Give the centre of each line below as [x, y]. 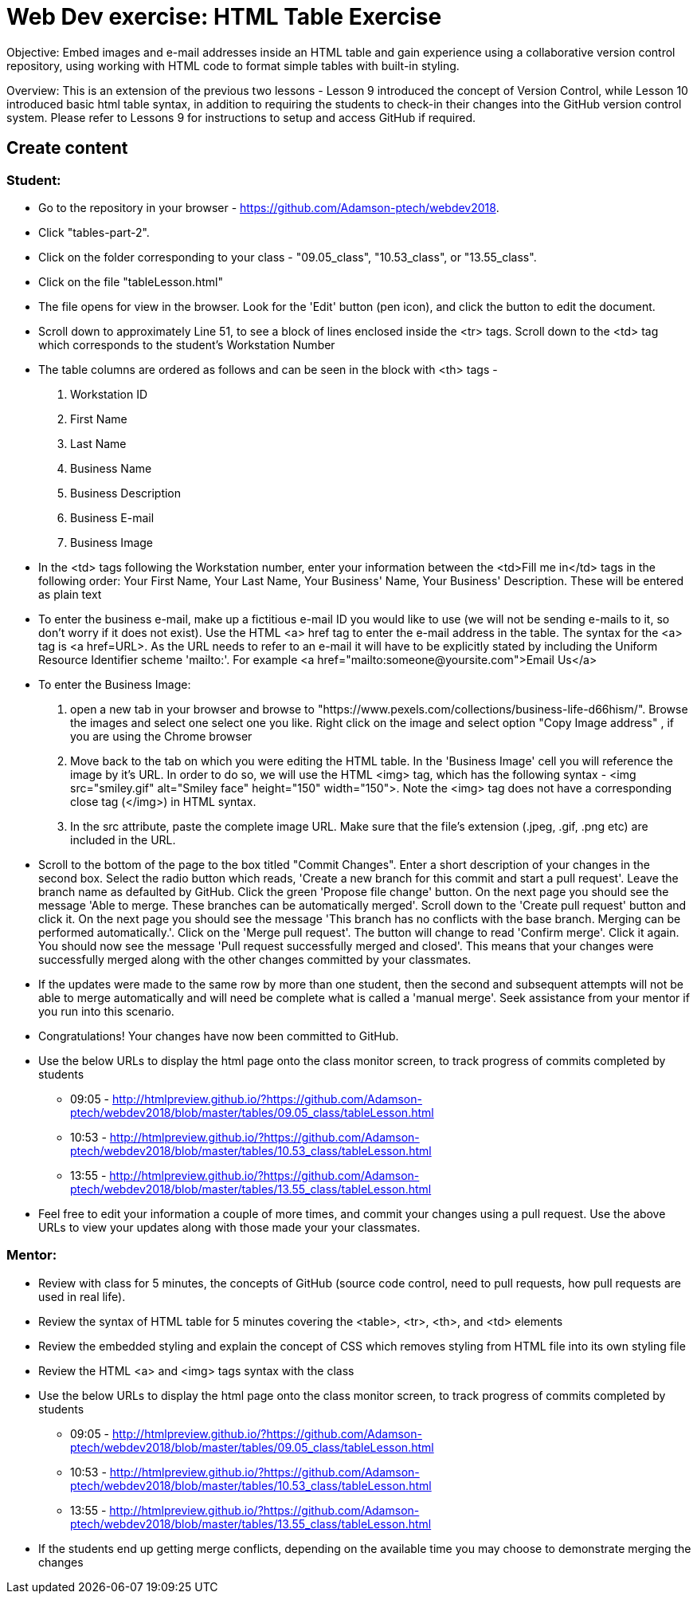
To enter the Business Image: [115, 684]
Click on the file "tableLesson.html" [131, 281]
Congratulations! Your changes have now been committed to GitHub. [219, 1036]
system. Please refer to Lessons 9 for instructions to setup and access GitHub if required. [241, 117]
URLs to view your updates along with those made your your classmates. [229, 1227]
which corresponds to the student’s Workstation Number [187, 344]
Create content [67, 148]
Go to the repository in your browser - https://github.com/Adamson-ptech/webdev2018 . [269, 207]
